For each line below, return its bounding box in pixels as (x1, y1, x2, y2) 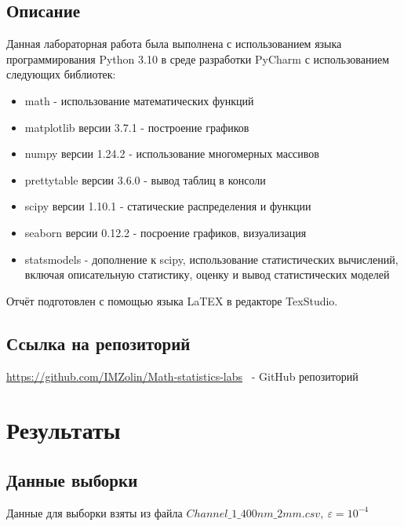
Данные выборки (6, 467, 138, 491)
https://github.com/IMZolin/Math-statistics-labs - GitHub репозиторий (6, 367, 359, 384)
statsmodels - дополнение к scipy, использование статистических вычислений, (24, 250, 399, 267)
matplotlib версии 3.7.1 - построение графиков (24, 119, 249, 135)
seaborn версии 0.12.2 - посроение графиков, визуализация (24, 224, 307, 240)
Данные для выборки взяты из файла (6, 504, 183, 521)
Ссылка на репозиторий (6, 331, 191, 355)
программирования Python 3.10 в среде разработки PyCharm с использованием (6, 50, 390, 67)
